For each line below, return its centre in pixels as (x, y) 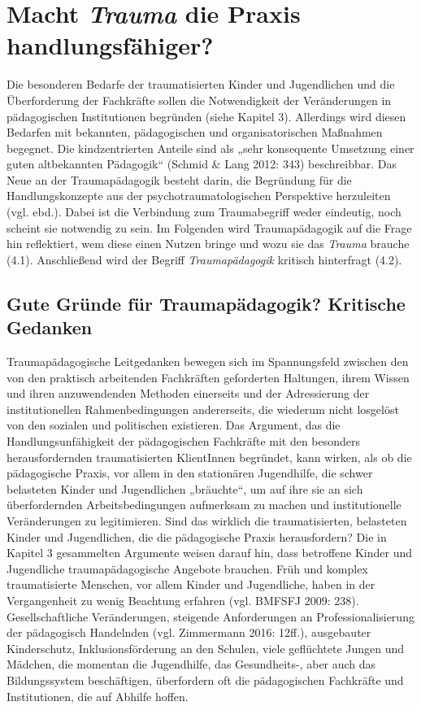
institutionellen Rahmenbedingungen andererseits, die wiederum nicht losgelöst (203, 409)
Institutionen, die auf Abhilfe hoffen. (98, 696)
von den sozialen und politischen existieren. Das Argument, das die (174, 425)
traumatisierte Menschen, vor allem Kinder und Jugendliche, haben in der (191, 584)
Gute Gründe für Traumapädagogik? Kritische (206, 303)
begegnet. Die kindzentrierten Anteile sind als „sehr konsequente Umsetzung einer (210, 148)
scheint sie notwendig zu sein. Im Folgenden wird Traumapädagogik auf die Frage (209, 227)
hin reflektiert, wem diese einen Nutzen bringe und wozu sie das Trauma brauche (208, 244)
